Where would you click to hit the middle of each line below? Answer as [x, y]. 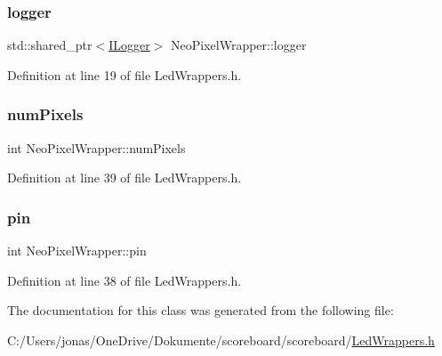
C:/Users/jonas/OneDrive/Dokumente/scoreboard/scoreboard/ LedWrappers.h [221, 340]
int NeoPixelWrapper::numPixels [96, 147]
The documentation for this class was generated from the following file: [201, 310]
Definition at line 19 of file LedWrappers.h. [125, 74]
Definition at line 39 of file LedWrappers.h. [125, 178]
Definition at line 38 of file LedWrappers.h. [125, 280]
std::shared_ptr [50, 45]
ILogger [129, 45]
